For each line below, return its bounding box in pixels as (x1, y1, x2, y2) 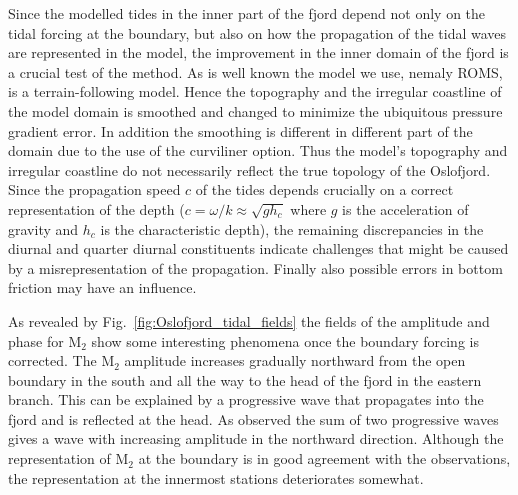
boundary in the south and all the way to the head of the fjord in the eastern (8, 369, 482, 390)
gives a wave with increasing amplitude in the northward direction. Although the (8, 428, 504, 449)
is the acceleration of (342, 198, 469, 219)
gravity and (8, 218, 79, 239)
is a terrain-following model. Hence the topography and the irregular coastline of (8, 81, 502, 102)
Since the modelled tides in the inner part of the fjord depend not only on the (8, 3, 486, 23)
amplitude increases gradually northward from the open (124, 350, 466, 371)
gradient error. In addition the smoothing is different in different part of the (8, 120, 473, 141)
